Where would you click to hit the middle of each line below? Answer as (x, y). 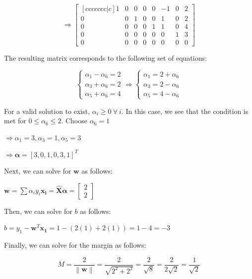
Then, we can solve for (38, 211)
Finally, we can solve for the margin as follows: (75, 245)
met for (15, 121)
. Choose (74, 121)
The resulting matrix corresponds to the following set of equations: (105, 58)
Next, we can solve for (38, 171)
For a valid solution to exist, (47, 111)
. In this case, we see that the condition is (185, 111)
